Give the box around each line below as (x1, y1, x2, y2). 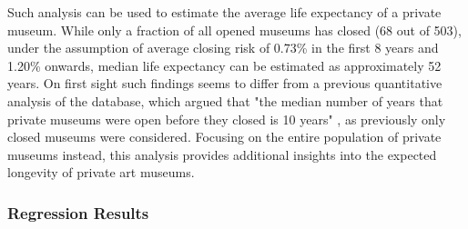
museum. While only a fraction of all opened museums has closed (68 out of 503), (7, 20, 462, 39)
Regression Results (7, 201, 149, 224)
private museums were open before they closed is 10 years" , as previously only (7, 109, 446, 128)
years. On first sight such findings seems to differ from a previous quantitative (7, 74, 443, 93)
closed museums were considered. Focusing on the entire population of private (7, 127, 442, 146)
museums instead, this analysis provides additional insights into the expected (7, 144, 437, 164)
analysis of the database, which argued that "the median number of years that (7, 91, 443, 110)
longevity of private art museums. (7, 163, 195, 182)
